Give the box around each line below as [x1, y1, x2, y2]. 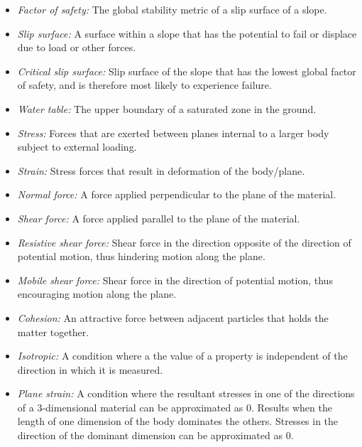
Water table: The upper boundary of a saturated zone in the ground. [17, 101, 317, 116]
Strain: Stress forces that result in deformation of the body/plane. [17, 163, 305, 178]
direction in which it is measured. [17, 362, 163, 377]
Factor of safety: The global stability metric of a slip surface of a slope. [17, 2, 327, 16]
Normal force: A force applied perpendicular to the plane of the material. [17, 187, 336, 202]
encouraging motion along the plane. [17, 286, 177, 301]
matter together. [17, 324, 89, 339]
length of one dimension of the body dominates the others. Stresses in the [17, 414, 339, 429]
